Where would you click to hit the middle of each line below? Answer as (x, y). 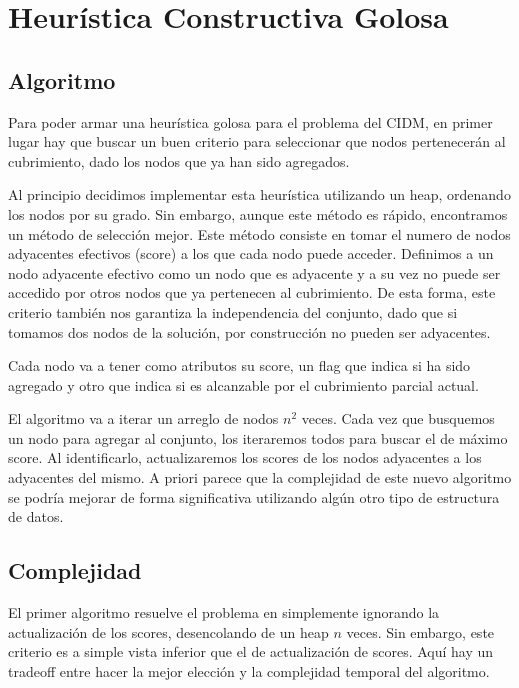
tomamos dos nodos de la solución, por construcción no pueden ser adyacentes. (249, 331)
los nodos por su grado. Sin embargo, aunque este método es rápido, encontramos (258, 213)
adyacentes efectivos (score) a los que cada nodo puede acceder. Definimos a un (251, 253)
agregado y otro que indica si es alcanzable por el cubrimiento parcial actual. (243, 384)
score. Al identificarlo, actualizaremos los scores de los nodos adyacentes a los (245, 457)
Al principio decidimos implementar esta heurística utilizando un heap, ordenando (259, 194)
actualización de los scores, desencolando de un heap (168, 631)
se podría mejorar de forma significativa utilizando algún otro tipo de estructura (254, 496)
